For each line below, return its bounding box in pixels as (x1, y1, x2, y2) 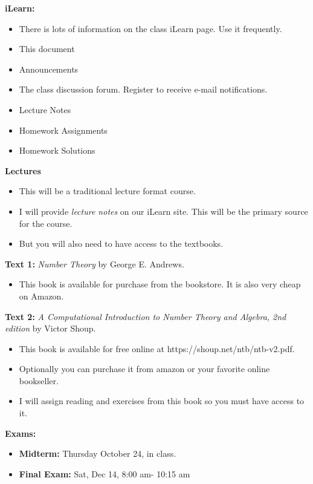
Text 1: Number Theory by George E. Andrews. (5, 257, 184, 270)
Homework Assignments (19, 123, 108, 136)
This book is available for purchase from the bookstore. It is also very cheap (19, 278, 301, 290)
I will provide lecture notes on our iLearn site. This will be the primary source (19, 204, 308, 217)
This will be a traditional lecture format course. (19, 185, 196, 197)
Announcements (19, 62, 79, 75)
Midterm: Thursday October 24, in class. (19, 447, 176, 460)
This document (19, 42, 75, 55)
